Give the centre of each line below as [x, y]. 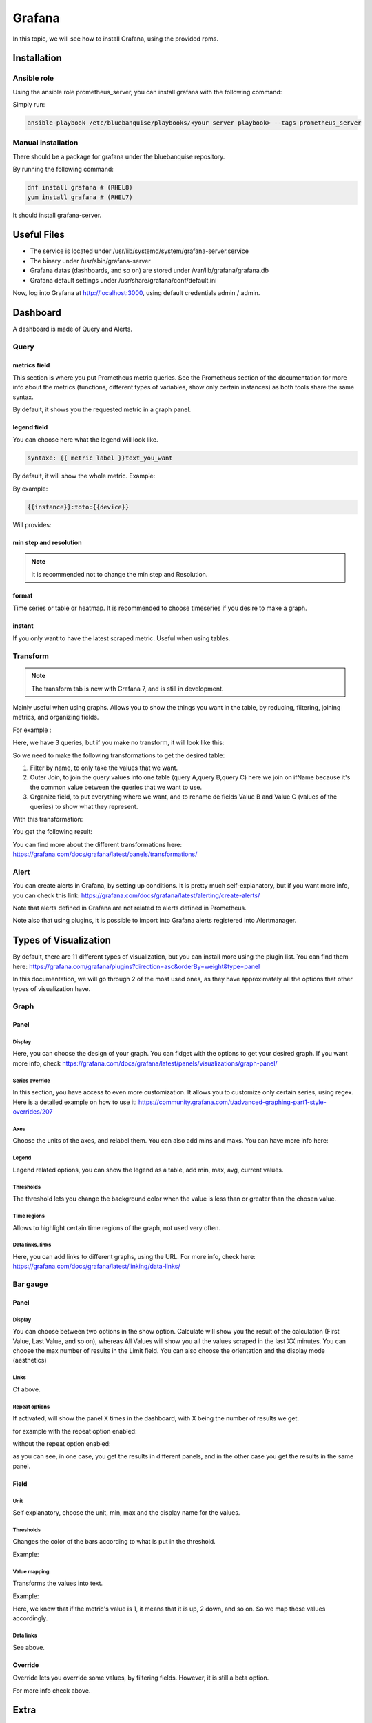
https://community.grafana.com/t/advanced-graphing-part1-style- [232, 1102]
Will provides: [32, 524]
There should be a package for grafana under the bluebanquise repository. [119, 156]
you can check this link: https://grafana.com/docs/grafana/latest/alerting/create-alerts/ [136, 895]
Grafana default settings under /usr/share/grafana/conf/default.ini [123, 280]
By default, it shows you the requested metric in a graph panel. [102, 409]
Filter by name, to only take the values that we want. [104, 768]
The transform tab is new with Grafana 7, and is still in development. [127, 689]
